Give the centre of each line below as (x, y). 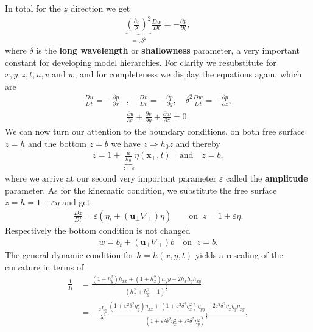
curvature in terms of (44, 267)
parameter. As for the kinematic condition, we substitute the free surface (141, 190)
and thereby (198, 143)
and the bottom (57, 143)
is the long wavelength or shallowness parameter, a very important (168, 50)
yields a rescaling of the (239, 255)
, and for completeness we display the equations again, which (188, 74)
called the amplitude (267, 178)
